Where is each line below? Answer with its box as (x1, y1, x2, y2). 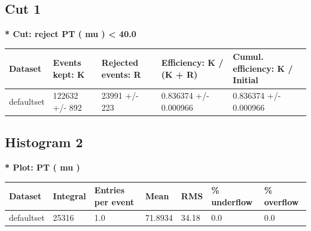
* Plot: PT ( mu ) (5, 161, 80, 174)
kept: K (53, 68, 85, 80)
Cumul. (233, 50, 264, 63)
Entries (94, 184, 124, 196)
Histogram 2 (5, 133, 83, 151)
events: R (101, 68, 141, 80)
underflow (211, 195, 253, 208)
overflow (264, 195, 299, 208)
